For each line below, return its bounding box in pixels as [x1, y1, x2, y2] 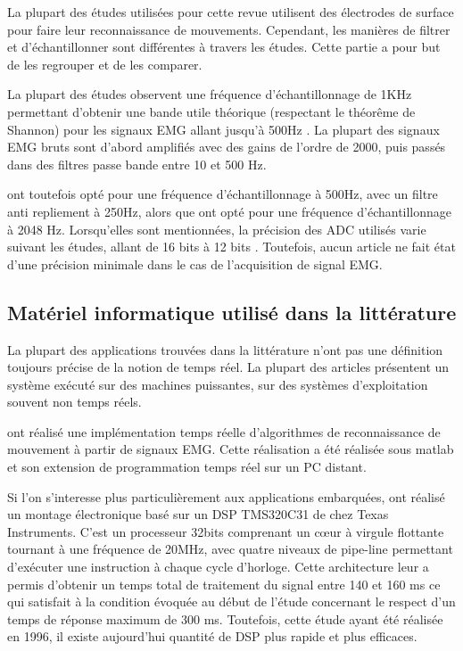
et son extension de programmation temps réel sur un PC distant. [7, 457, 367, 476]
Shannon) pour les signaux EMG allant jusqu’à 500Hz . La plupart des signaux [7, 119, 440, 138]
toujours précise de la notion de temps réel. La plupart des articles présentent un [7, 358, 450, 376]
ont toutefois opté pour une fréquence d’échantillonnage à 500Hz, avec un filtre [7, 185, 438, 203]
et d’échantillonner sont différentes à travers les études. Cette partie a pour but [7, 37, 441, 56]
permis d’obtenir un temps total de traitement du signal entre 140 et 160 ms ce [7, 574, 441, 593]
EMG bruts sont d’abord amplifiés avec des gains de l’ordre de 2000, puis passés [7, 137, 446, 156]
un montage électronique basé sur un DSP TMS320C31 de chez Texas [7, 505, 389, 523]
